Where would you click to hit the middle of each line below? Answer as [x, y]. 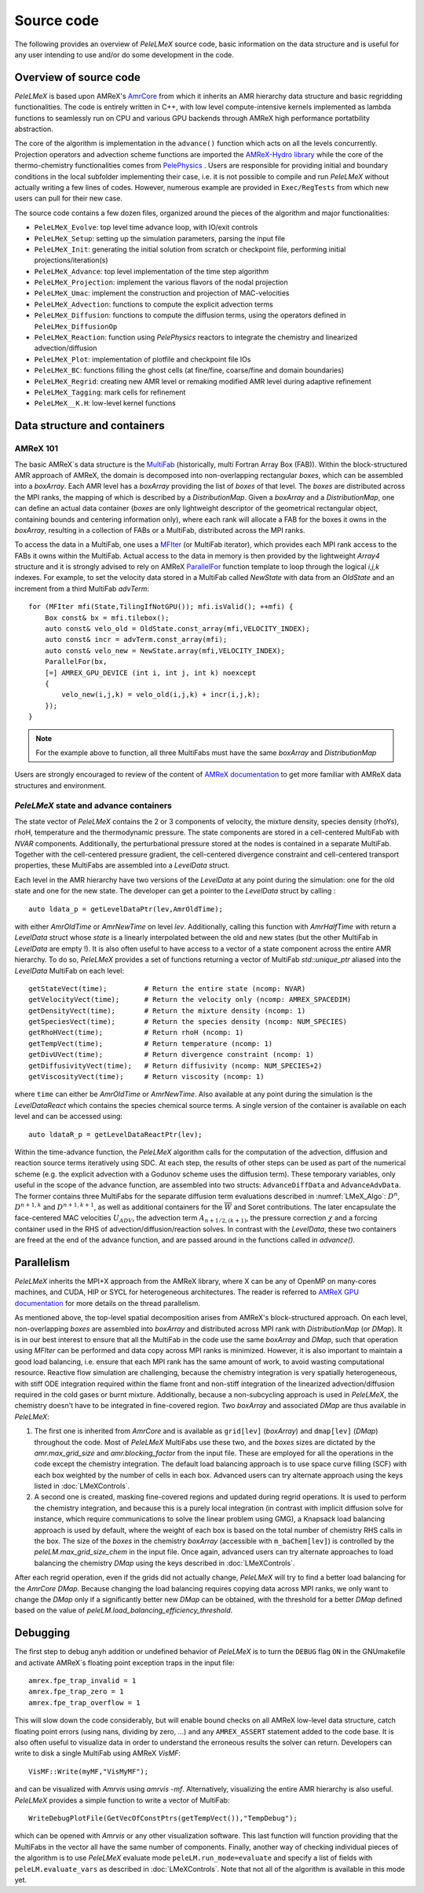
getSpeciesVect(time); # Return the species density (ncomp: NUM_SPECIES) [188, 1022]
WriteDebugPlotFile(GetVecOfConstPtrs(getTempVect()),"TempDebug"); [163, 1818]
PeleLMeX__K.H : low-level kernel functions [105, 403]
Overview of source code [77, 77]
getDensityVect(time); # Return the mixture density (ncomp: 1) [167, 1011]
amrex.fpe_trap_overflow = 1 [84, 1702]
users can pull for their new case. [69, 198]
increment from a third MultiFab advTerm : [82, 589]
